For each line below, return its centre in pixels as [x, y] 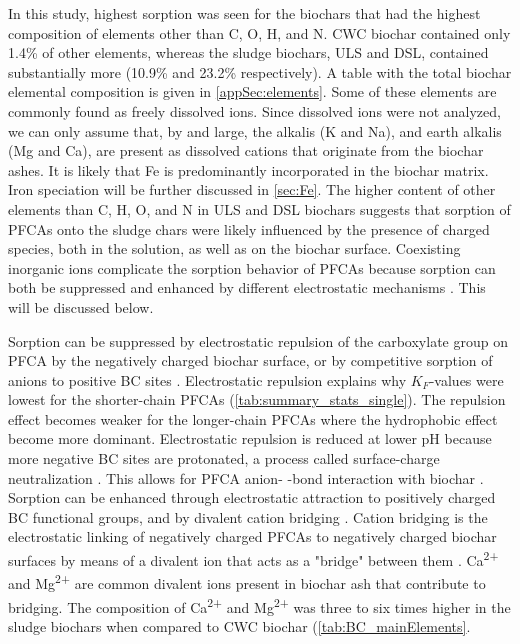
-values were [466, 379]
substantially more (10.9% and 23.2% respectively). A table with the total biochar [260, 71]
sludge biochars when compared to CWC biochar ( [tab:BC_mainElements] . [239, 625]
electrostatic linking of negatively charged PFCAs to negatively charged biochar [252, 536]
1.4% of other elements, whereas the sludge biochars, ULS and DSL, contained [248, 52]
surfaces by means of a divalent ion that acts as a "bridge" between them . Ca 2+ [253, 558]
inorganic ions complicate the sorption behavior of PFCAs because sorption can [252, 267]
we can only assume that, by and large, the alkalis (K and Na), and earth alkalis [255, 130]
